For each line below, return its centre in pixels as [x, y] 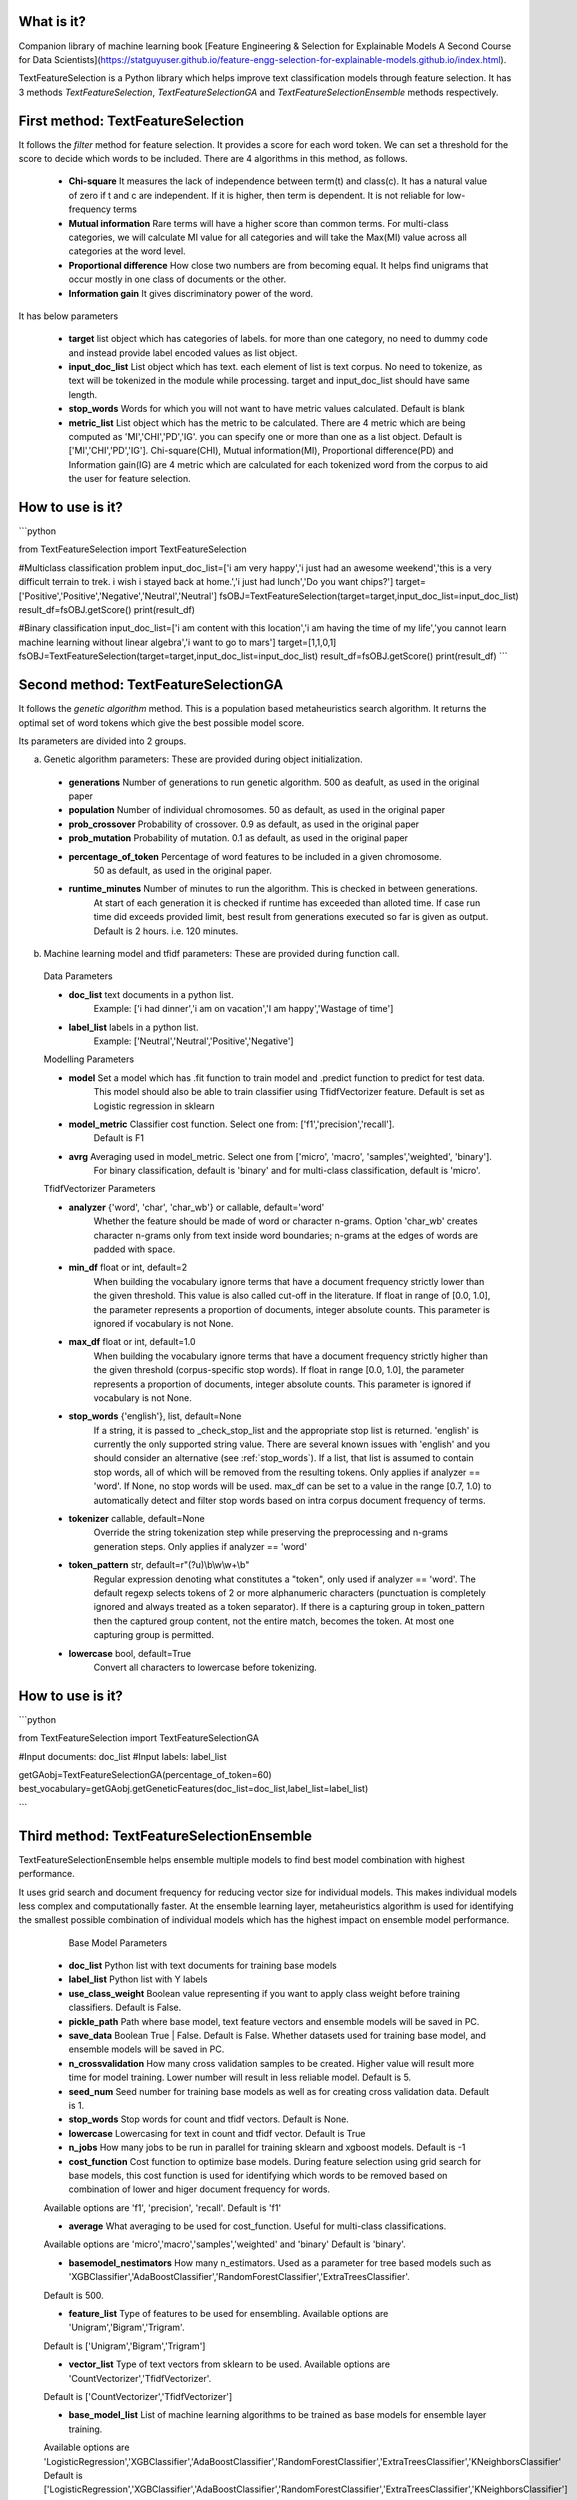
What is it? [52, 21]
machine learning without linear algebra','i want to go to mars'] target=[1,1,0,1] [177, 642]
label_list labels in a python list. [133, 1027]
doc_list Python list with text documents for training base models [202, 1966]
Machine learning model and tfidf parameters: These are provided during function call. [221, 953]
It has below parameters [68, 316]
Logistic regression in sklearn [154, 1106]
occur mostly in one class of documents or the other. [177, 279]
